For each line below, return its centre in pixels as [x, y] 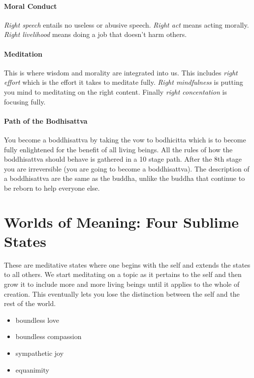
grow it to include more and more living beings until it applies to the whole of [122, 284]
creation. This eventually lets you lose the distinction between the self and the [122, 293]
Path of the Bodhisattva [46, 120]
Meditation [23, 53]
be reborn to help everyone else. [52, 188]
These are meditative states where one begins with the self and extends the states [127, 264]
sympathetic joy [40, 353]
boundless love [37, 320]
